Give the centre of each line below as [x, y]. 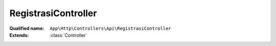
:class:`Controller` [68, 35]
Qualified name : [27, 28]
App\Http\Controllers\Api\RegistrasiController [110, 28]
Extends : [19, 35]
